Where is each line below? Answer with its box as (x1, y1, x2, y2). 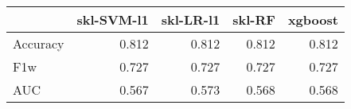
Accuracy (13, 34, 64, 53)
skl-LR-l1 (161, 10, 220, 29)
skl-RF (232, 10, 275, 29)
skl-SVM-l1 (76, 10, 149, 29)
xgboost (287, 10, 338, 29)
